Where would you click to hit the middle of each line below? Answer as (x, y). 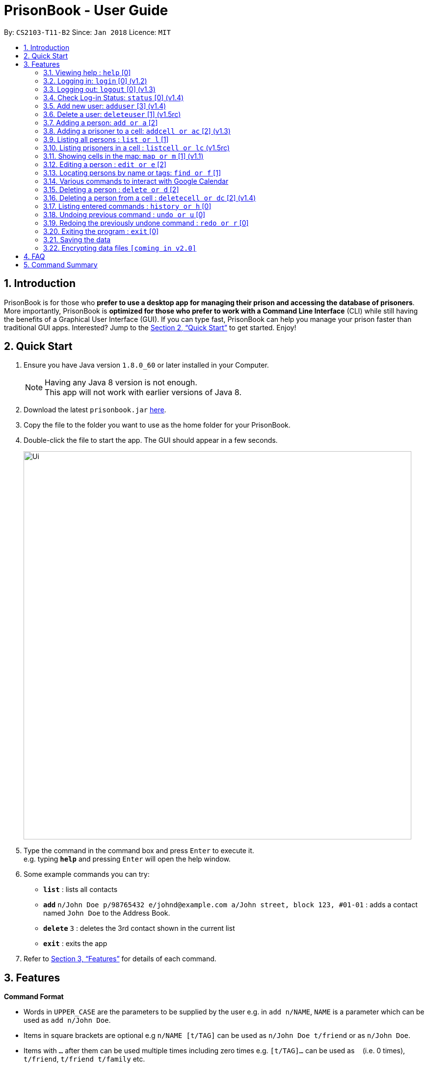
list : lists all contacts (80, 890)
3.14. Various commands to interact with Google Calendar (136, 181)
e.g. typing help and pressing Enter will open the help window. (127, 859)
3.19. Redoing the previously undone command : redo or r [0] (146, 223)
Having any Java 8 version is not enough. (121, 383)
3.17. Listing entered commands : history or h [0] (127, 206)
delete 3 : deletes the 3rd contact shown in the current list (139, 928)
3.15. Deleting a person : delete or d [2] (111, 189)
